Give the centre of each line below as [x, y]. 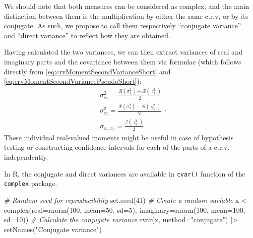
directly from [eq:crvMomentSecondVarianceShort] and [87, 71]
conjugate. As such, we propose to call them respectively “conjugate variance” [123, 26]
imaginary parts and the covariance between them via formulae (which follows [123, 61]
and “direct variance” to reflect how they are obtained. [87, 35]
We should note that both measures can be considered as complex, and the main [126, 6]
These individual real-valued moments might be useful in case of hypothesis [119, 137]
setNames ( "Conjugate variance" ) [53, 229]
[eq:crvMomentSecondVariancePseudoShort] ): [73, 81]
